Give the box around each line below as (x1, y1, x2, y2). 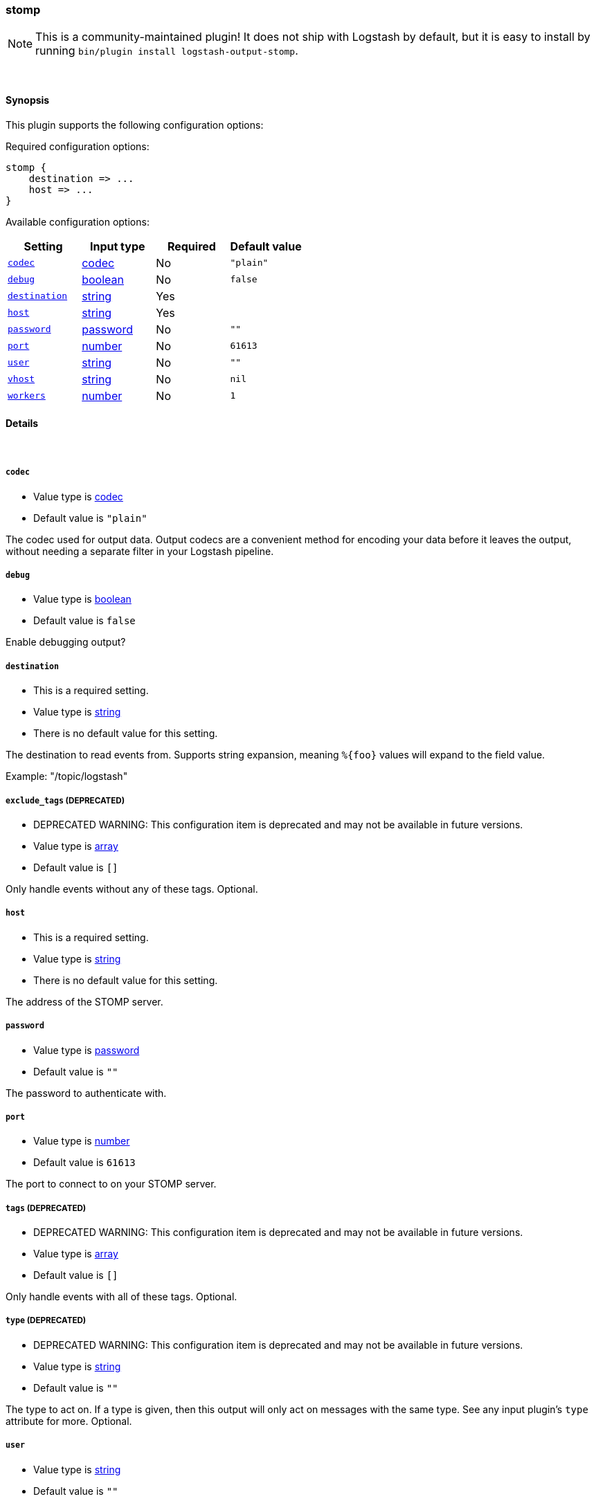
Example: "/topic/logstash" (6, 770, 128, 783)
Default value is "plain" (33, 511, 147, 524)
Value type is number (33, 1135, 130, 1147)
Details (6, 417, 39, 430)
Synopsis (6, 93, 50, 106)
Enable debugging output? (6, 636, 126, 648)
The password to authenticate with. (6, 1086, 167, 1099)
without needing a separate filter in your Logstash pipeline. (6, 545, 274, 557)
